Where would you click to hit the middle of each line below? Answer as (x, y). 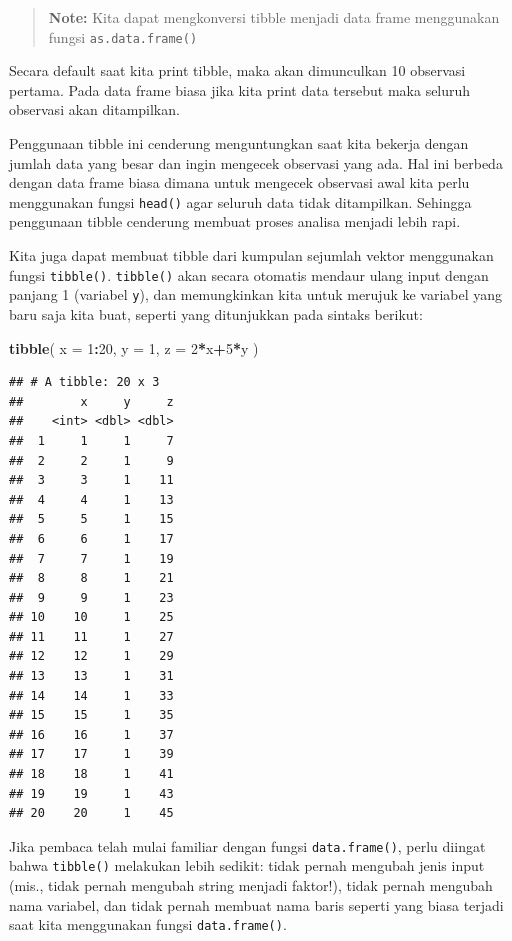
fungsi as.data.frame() (123, 36)
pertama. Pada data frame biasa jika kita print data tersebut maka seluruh (240, 89)
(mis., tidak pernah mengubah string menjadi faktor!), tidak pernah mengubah (251, 885)
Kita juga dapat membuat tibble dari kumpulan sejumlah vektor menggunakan (251, 255)
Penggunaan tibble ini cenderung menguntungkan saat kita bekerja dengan (239, 143)
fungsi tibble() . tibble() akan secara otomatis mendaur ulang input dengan (249, 274)
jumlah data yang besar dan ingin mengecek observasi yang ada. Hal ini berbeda (256, 162)
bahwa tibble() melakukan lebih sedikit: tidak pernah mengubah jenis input (247, 865)
